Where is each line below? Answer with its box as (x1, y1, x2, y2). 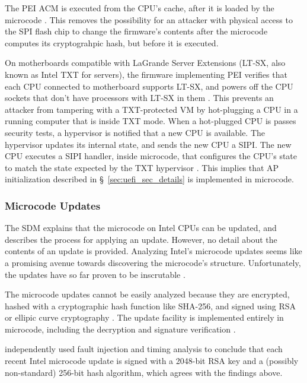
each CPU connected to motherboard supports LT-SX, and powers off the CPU (5, 80, 293, 92)
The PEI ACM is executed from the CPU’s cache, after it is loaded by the (5, 2, 274, 14)
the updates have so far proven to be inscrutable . (5, 268, 186, 280)
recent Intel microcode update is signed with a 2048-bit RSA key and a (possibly (5, 354, 299, 367)
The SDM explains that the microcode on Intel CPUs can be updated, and (5, 221, 277, 234)
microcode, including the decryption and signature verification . (5, 322, 236, 335)
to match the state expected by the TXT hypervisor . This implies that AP (5, 161, 279, 173)
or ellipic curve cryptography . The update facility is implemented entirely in (5, 311, 284, 324)
